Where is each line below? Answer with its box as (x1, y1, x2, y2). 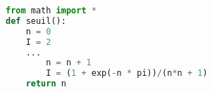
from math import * (6, 6, 96, 15)
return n (25, 79, 66, 89)
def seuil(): (6, 15, 66, 26)
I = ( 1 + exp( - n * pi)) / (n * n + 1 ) (46, 68, 208, 79)
